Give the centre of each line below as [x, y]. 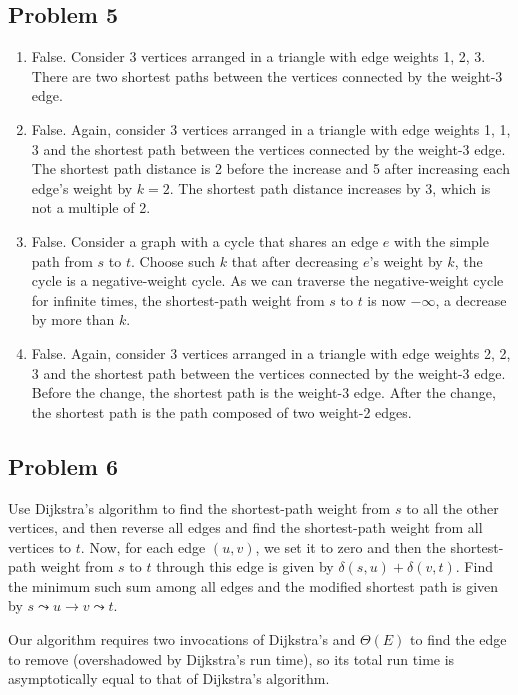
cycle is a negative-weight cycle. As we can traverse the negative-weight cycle [267, 280]
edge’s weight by [82, 187]
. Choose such [173, 260]
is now [386, 299]
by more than [73, 319]
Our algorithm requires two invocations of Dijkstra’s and [182, 639]
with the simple [441, 240]
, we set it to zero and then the [350, 546]
